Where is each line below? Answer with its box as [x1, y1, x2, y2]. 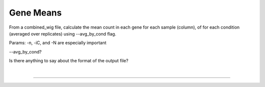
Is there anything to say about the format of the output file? [9, 58, 129, 64]
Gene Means [9, 7, 62, 18]
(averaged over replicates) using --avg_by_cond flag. [9, 31, 116, 36]
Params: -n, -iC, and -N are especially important [9, 40, 106, 46]
